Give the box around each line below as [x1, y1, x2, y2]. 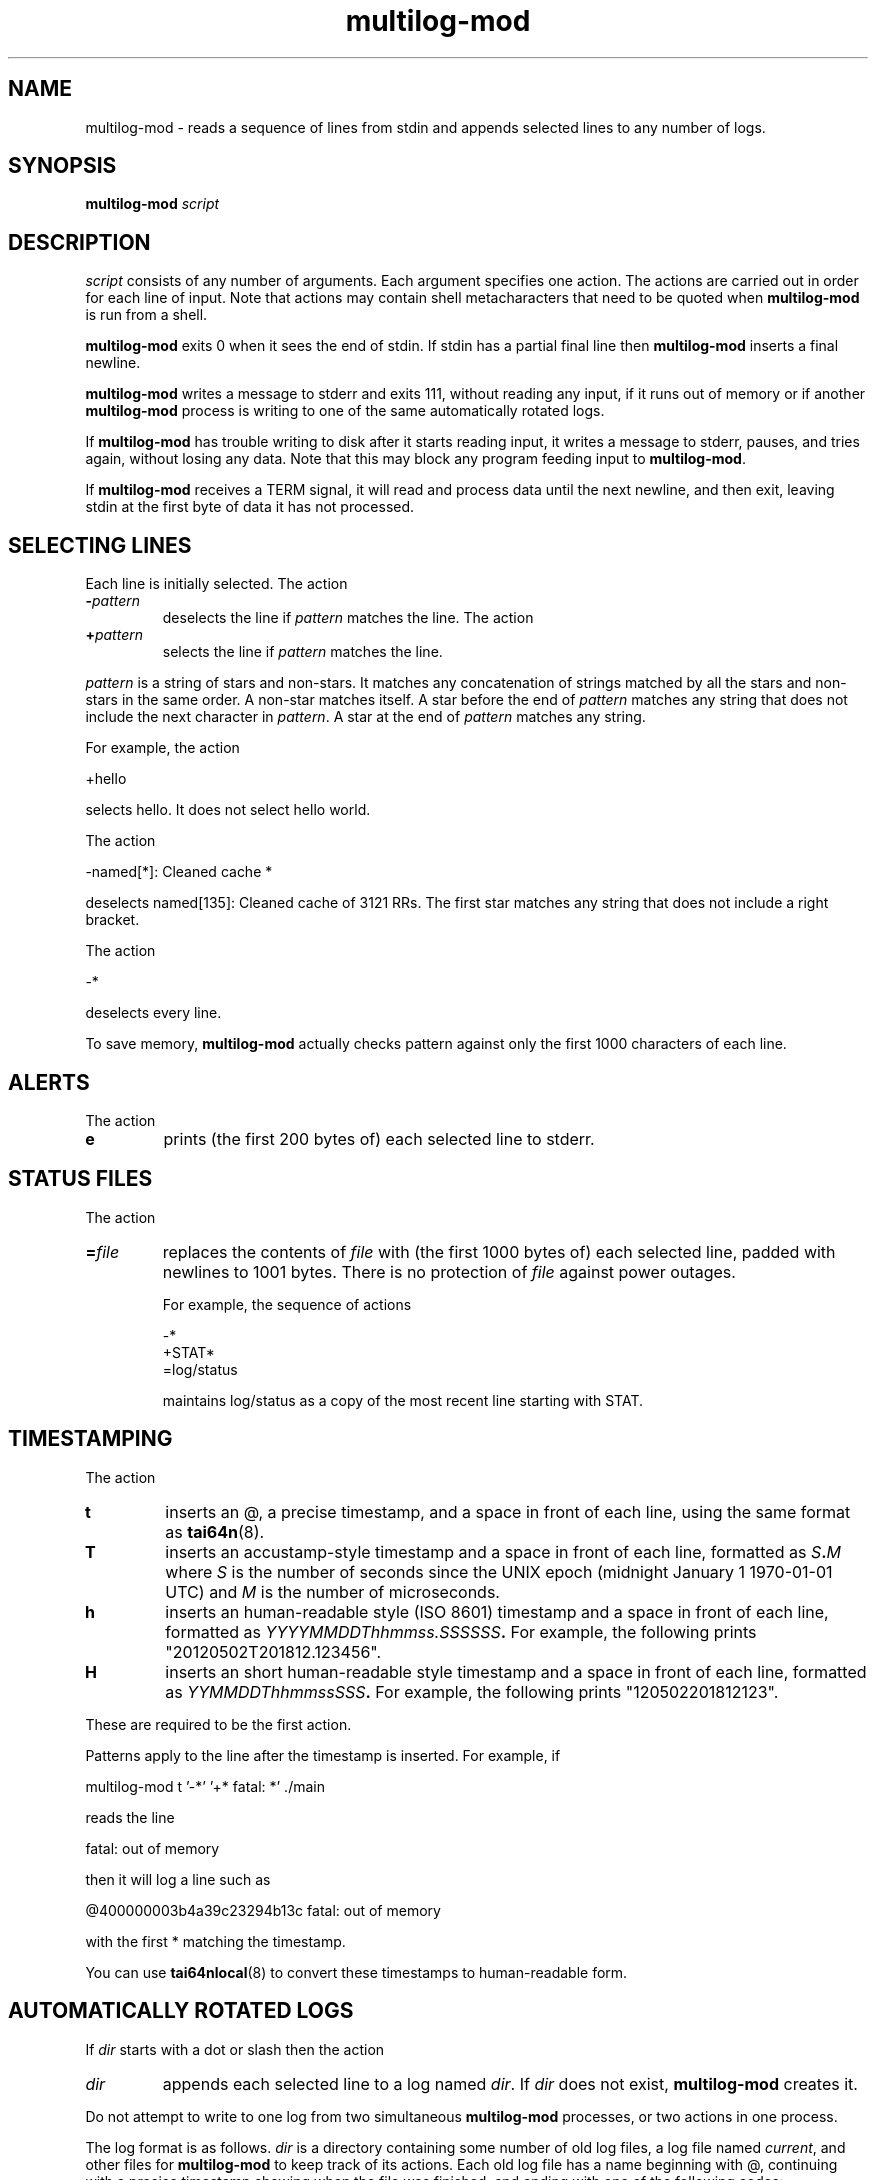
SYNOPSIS [8, 153, 117, 179]
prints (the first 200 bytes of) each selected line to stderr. [163, 1128, 595, 1149]
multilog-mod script [85, 195, 220, 213]
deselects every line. [85, 1004, 222, 1022]
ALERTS [8, 1069, 90, 1095]
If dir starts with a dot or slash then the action [85, 2040, 385, 2058]
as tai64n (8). [165, 1521, 265, 1542]
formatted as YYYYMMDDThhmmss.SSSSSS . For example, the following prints [165, 1621, 757, 1642]
